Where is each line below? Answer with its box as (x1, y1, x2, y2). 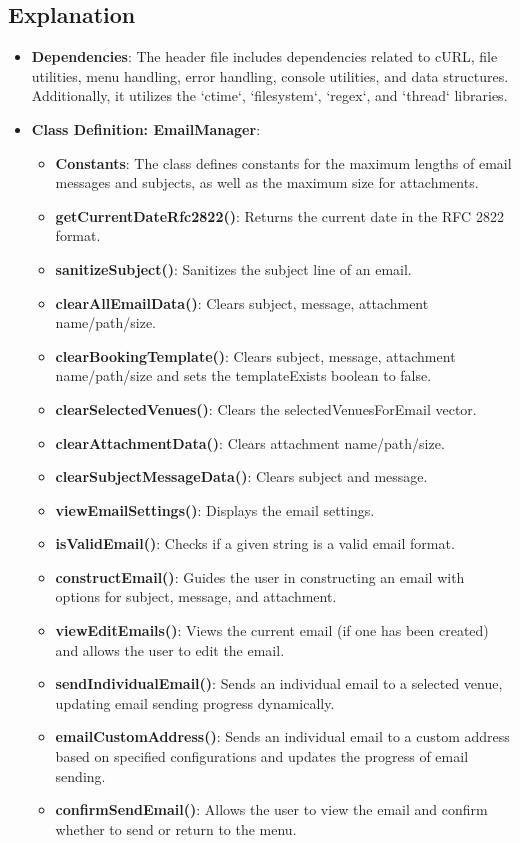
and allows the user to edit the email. (55, 639, 285, 660)
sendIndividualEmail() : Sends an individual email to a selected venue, (55, 673, 503, 694)
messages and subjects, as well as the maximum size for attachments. (55, 172, 479, 193)
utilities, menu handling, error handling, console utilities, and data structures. (31, 65, 509, 86)
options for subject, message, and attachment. (55, 586, 337, 607)
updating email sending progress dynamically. (55, 692, 335, 713)
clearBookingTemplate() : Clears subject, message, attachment (55, 345, 456, 366)
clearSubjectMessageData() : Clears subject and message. (55, 466, 428, 487)
